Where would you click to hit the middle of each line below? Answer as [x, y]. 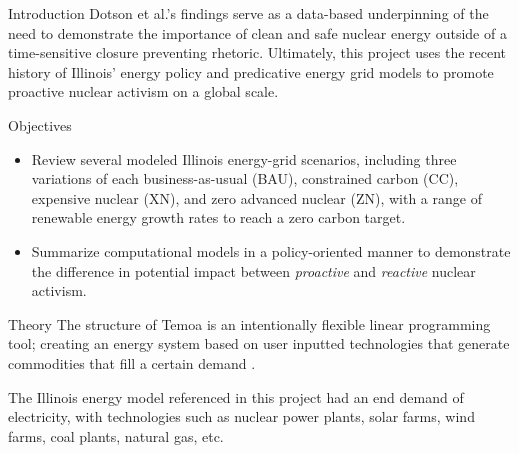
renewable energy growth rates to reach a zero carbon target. [218, 217]
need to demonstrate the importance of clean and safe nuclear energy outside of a [257, 32]
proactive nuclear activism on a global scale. [143, 91]
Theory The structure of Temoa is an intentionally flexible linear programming [249, 323]
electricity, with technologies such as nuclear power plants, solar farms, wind [241, 416]
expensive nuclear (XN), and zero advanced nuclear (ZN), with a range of [256, 197]
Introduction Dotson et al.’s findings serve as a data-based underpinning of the [248, 13]
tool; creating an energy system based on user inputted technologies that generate [259, 343]
